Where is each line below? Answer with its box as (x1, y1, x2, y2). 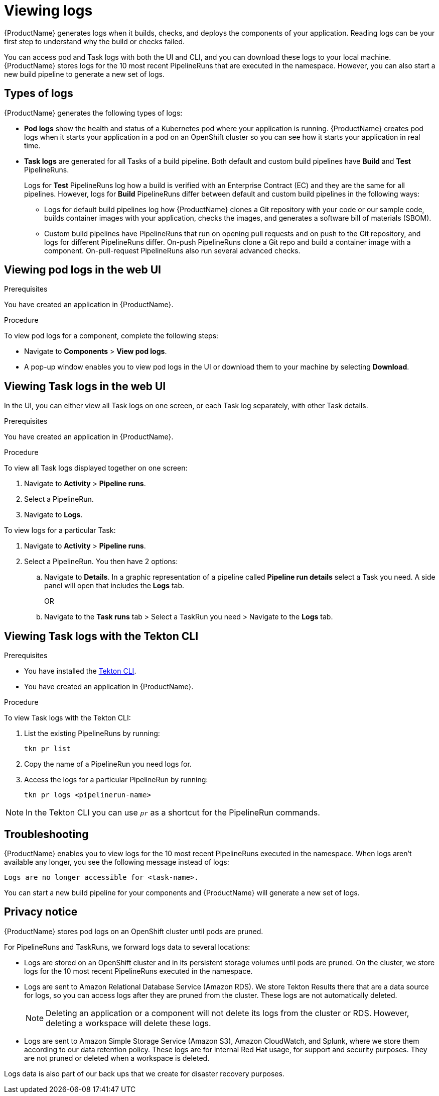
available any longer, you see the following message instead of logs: (4, 857, 229, 866)
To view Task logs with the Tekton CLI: (4, 713, 131, 722)
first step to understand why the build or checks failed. (4, 37, 185, 46)
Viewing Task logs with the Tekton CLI (4, 629, 199, 643)
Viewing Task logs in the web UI (4, 380, 166, 393)
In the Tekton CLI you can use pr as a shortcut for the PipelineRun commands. (26, 807, 320, 818)
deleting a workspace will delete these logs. (46, 1018, 211, 1028)
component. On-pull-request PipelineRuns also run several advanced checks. (44, 246, 301, 255)
